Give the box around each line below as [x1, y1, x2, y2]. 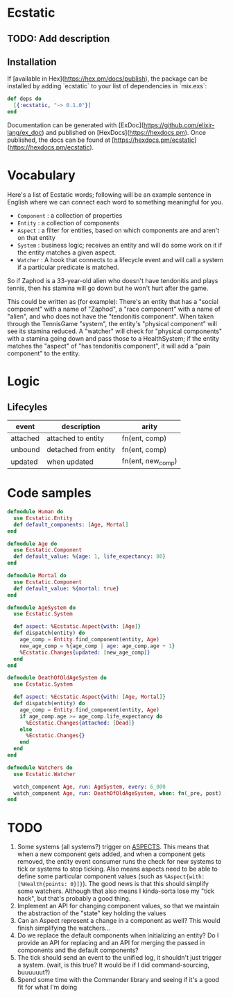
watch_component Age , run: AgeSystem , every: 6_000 [13, 783, 166, 790]
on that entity [17, 233, 55, 241]
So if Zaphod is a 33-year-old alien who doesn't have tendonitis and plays [7, 276, 218, 284]
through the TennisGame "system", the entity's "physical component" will [7, 319, 217, 328]
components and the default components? [17, 946, 139, 954]
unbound [10, 444, 40, 454]
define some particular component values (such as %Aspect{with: [17, 872, 205, 880]
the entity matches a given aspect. [17, 248, 116, 257]
